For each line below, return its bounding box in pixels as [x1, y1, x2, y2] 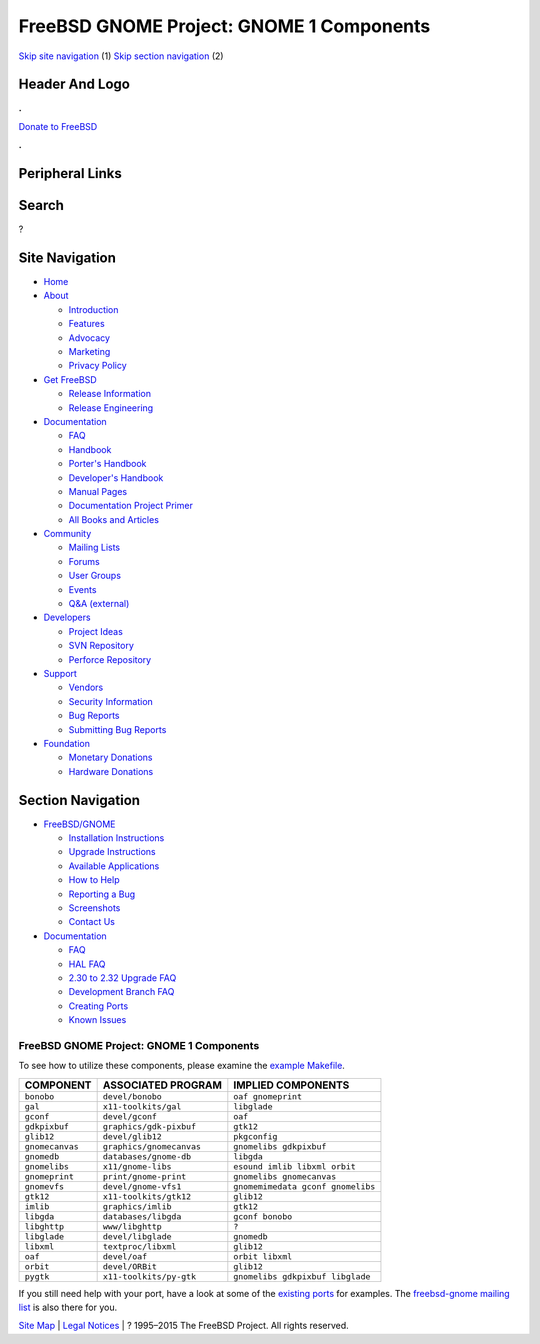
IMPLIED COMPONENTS [233, 1078, 350, 1092]
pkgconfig [233, 1131, 278, 1142]
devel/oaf [102, 1251, 148, 1262]
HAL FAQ [68, 958, 106, 970]
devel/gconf [102, 1111, 157, 1122]
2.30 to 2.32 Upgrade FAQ [68, 971, 177, 984]
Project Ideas [68, 625, 124, 637]
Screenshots [68, 901, 121, 914]
